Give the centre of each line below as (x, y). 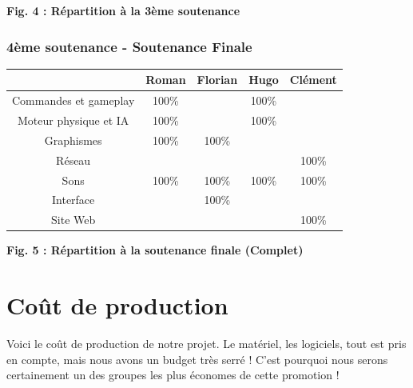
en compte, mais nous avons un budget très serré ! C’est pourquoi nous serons (197, 359)
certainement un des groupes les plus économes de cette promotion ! (173, 375)
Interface (73, 200)
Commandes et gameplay (73, 100)
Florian (217, 80)
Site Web (73, 220)
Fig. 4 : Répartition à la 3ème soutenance (123, 10)
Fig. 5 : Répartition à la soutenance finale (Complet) (155, 250)
